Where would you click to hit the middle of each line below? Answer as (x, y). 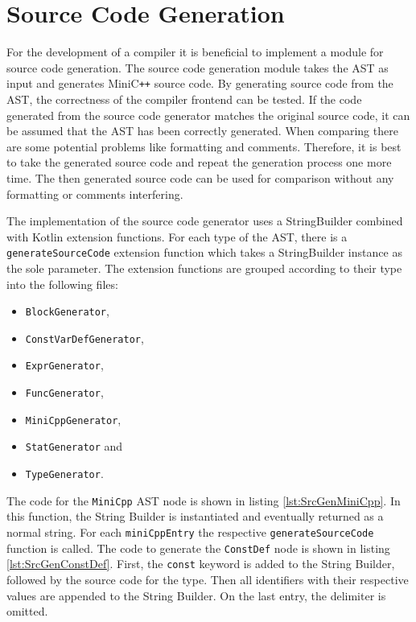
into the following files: (62, 284)
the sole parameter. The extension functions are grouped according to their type (204, 268)
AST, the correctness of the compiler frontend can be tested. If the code (184, 99)
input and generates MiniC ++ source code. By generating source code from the (200, 83)
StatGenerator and (74, 446)
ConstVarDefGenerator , (84, 338)
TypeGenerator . (64, 474)
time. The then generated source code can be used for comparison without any (200, 177)
